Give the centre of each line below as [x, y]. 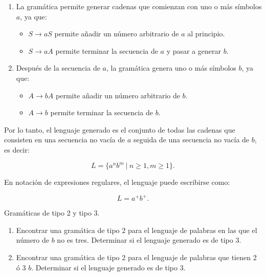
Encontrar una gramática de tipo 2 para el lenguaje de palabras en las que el [137, 230]
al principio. [206, 34]
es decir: [17, 149]
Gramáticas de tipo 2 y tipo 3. [52, 213]
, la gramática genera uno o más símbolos [171, 68]
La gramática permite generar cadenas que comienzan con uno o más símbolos [139, 6]
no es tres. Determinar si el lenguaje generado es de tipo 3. [149, 240]
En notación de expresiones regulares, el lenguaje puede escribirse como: [117, 182]
